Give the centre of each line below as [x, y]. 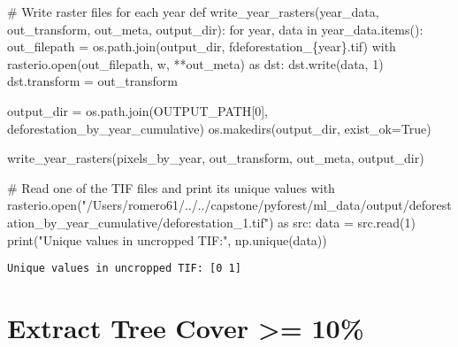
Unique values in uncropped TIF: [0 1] [124, 269]
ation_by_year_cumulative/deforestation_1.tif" [138, 222]
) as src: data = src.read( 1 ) [342, 222]
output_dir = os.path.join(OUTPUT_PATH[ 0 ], [138, 110]
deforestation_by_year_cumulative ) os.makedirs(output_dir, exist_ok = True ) [219, 128]
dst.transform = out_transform [92, 81]
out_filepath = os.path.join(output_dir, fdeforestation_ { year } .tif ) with [202, 46]
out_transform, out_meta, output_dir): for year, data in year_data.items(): [215, 29]
